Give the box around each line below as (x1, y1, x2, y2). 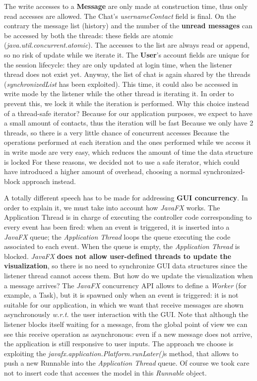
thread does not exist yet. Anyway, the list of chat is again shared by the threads (4, 69, 251, 79)
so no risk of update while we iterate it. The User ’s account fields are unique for (4, 49, 250, 60)
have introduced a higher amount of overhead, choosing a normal (4, 166, 201, 177)
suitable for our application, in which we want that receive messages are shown (4, 299, 244, 310)
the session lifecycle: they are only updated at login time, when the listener (4, 59, 232, 69)
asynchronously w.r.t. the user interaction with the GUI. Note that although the (4, 309, 249, 319)
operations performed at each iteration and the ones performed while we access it (4, 137, 251, 147)
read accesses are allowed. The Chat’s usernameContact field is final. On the (4, 10, 236, 21)
